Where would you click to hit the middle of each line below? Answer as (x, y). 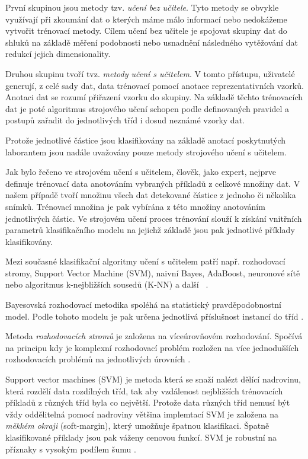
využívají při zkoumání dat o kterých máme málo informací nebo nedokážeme (146, 19)
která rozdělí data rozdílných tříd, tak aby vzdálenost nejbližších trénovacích (144, 391)
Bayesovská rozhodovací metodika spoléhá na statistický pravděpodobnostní (143, 305)
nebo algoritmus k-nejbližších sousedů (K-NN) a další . (107, 284)
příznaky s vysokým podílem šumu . (71, 449)
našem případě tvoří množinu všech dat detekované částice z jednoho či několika (151, 195)
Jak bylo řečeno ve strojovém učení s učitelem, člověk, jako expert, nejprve (141, 172)
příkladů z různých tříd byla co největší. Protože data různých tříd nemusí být (148, 402)
